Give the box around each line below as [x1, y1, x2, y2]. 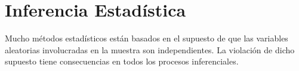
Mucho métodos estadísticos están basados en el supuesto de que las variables [5, 32, 288, 44]
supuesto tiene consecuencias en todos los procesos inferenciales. [5, 55, 239, 67]
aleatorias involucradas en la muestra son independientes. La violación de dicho [5, 43, 295, 56]
